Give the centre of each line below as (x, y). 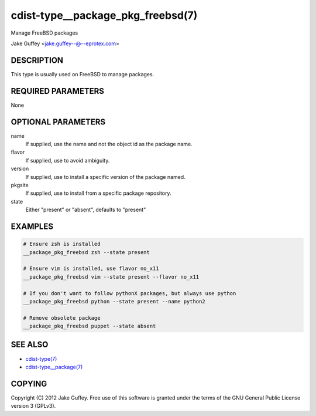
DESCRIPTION (37, 60)
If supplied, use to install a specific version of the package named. (105, 177)
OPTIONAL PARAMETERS (58, 122)
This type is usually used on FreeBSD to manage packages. (83, 74)
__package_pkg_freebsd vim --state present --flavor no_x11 (111, 277)
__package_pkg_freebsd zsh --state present (87, 252)
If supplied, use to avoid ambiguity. (68, 160)
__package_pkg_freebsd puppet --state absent (90, 326)
